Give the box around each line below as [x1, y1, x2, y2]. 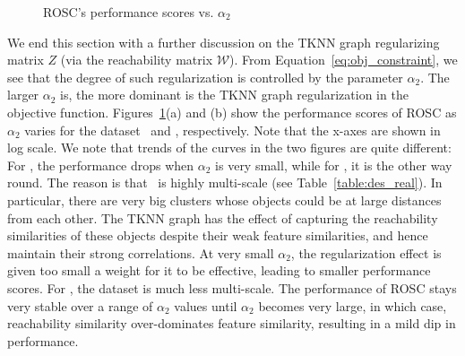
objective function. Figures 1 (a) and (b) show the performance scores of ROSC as [7, 102, 457, 121]
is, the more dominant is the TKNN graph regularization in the [60, 85, 409, 104]
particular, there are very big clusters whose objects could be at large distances [7, 190, 442, 209]
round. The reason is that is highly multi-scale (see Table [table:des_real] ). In [7, 173, 443, 192]
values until [174, 296, 237, 315]
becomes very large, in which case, [258, 296, 447, 315]
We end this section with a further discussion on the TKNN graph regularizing [7, 32, 440, 51]
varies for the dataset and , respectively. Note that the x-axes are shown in [24, 120, 441, 139]
